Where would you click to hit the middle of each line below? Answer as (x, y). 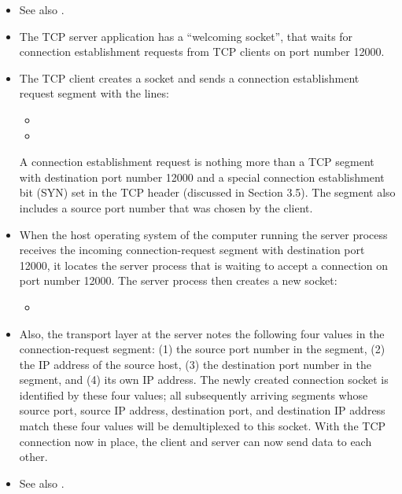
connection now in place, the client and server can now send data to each (195, 441)
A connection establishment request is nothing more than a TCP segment (197, 162)
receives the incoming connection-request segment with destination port (192, 250)
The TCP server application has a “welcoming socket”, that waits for (186, 36)
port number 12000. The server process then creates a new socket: (178, 280)
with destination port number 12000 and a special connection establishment (202, 177)
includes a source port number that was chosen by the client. (166, 207)
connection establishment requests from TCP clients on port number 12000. (202, 52)
